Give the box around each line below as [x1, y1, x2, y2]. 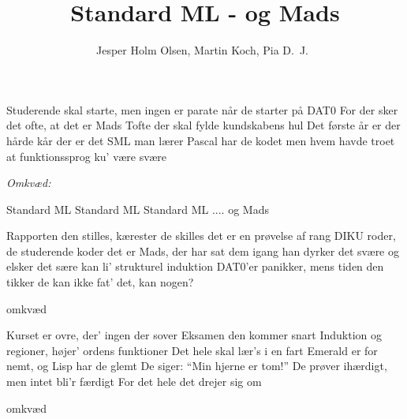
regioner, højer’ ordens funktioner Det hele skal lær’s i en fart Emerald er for [6, 342, 378, 358]
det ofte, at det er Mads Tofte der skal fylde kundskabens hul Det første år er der [6, 117, 401, 133]
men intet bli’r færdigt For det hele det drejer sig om [6, 373, 262, 390]
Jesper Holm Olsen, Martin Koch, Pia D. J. [96, 42, 308, 58]
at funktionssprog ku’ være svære [6, 148, 166, 164]
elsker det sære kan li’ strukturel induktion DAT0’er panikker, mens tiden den [6, 258, 384, 275]
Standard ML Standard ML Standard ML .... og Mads [6, 200, 269, 217]
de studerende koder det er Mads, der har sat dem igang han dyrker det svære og [6, 242, 399, 259]
